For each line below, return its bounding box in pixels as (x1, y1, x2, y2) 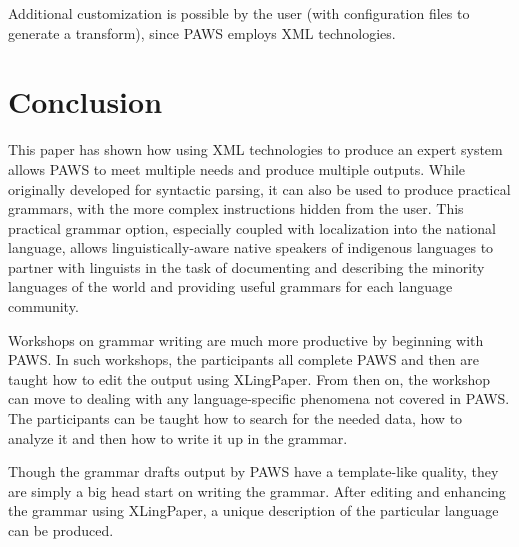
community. (8, 296, 79, 317)
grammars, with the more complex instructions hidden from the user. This (8, 198, 464, 219)
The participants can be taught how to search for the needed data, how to (8, 408, 463, 429)
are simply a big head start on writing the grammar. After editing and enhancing (8, 480, 506, 501)
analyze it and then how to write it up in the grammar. (8, 427, 348, 448)
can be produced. (8, 520, 114, 540)
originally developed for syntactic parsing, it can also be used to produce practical (8, 178, 511, 199)
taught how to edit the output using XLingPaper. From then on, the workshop (8, 368, 490, 389)
